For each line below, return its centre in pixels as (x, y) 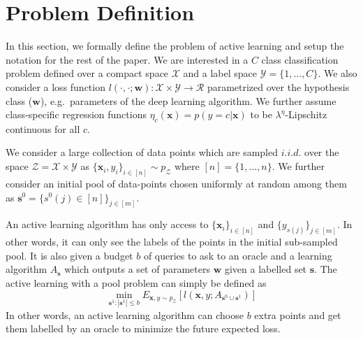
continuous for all (43, 128)
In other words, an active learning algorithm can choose (125, 314)
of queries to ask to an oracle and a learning (238, 255)
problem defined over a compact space (87, 73)
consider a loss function (55, 86)
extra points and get (298, 314)
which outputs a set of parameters (137, 269)
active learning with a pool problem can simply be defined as (136, 283)
